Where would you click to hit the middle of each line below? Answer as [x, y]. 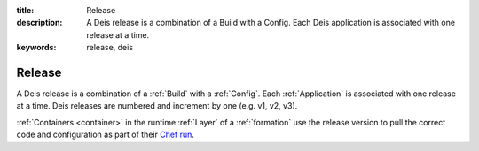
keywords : [36, 48]
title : [25, 10]
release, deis [110, 48]
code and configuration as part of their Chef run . [106, 135]
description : [39, 23]
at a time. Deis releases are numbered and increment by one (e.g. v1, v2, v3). [157, 106]
